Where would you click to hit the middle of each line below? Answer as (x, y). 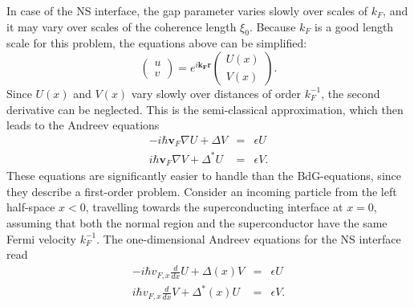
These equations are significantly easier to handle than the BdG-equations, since (204, 176)
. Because (272, 26)
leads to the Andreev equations (83, 125)
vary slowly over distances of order (216, 93)
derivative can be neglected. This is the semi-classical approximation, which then (205, 109)
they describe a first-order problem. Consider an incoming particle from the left (202, 191)
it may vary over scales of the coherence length (122, 26)
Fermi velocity (41, 238)
